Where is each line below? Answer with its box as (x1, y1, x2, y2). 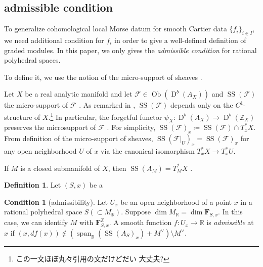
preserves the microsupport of (4, 122, 96, 132)
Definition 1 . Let (4, 180, 61, 190)
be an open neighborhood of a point (120, 196, 232, 207)
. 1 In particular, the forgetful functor (48, 110, 162, 122)
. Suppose (121, 206, 151, 217)
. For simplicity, (107, 122, 156, 132)
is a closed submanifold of (20, 162, 100, 173)
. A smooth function (109, 217, 172, 228)
